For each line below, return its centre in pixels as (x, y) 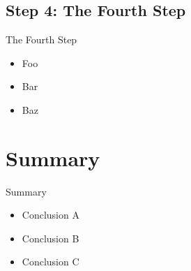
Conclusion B (51, 238)
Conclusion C (51, 262)
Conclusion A (51, 215)
